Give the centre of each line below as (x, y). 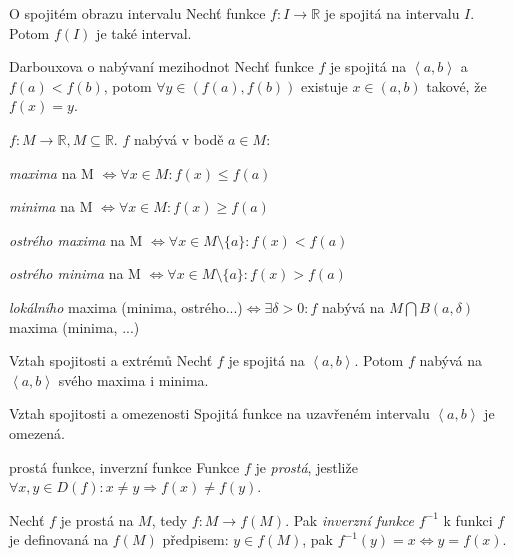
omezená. (37, 432)
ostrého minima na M (75, 273)
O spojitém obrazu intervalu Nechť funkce (137, 13)
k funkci (468, 519)
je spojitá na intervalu (392, 13)
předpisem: (195, 539)
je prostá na (97, 519)
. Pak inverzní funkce (350, 519)
